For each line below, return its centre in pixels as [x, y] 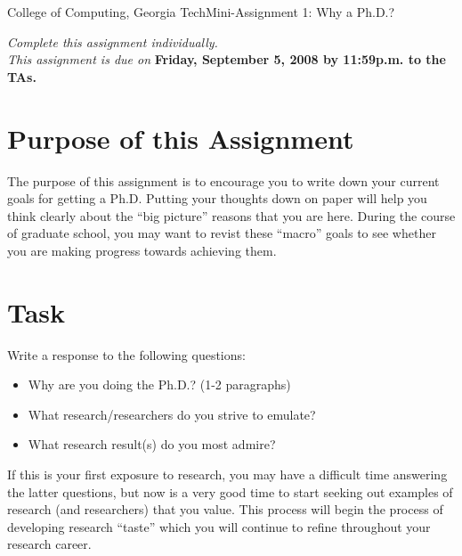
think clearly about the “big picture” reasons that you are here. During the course [231, 215]
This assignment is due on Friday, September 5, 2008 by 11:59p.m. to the [227, 59]
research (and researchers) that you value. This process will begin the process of [225, 509]
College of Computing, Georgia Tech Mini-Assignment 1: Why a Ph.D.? [201, 12]
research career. [49, 544]
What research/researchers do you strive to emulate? [172, 414]
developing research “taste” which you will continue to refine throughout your [219, 526]
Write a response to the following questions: [126, 354]
